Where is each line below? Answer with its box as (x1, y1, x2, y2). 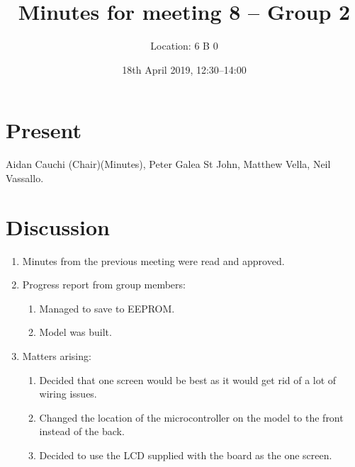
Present (6, 116, 82, 145)
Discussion (6, 212, 110, 241)
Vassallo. (6, 170, 44, 185)
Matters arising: (22, 348, 91, 363)
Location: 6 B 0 (150, 38, 218, 53)
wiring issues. (39, 386, 97, 401)
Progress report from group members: (22, 277, 186, 292)
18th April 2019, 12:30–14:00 (122, 62, 247, 77)
